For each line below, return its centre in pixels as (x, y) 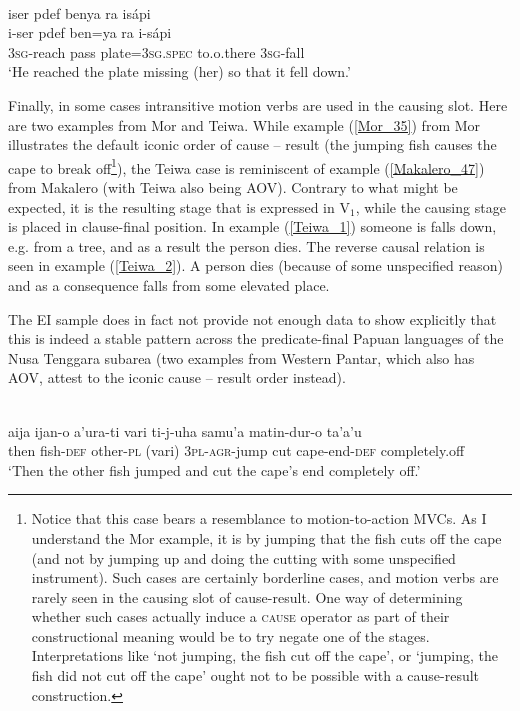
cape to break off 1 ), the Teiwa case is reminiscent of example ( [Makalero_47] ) (246, 166)
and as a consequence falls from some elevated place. (169, 284)
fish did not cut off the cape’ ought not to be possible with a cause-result (255, 675)
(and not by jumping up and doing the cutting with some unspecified (243, 557)
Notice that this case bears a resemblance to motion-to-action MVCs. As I (259, 518)
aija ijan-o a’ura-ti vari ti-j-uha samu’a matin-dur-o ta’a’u (185, 430)
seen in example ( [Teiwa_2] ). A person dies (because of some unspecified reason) (255, 265)
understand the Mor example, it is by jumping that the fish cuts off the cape (266, 537)
